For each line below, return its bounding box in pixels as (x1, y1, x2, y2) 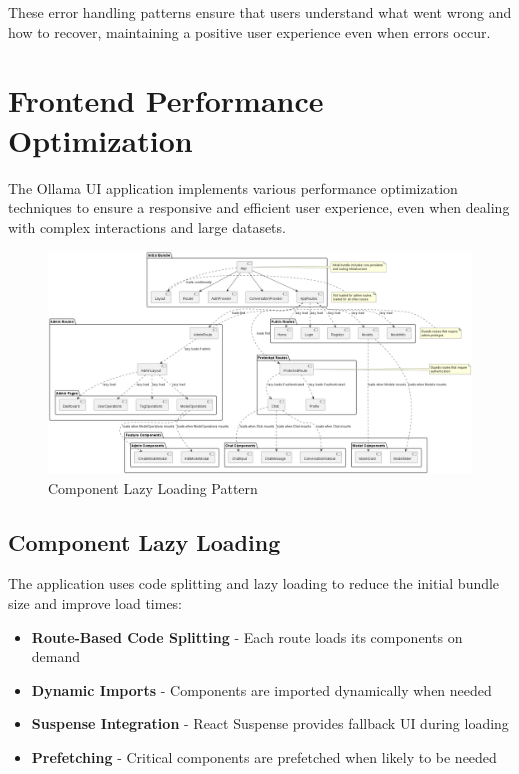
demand (31, 646, 81, 667)
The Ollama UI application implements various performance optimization (8, 177, 458, 198)
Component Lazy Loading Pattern (48, 477, 258, 498)
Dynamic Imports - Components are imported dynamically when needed (31, 679, 492, 700)
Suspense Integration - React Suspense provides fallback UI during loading (31, 713, 509, 734)
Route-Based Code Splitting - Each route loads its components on (31, 626, 463, 647)
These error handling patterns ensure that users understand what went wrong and (8, 2, 512, 22)
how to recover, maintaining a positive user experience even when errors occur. (8, 21, 491, 42)
